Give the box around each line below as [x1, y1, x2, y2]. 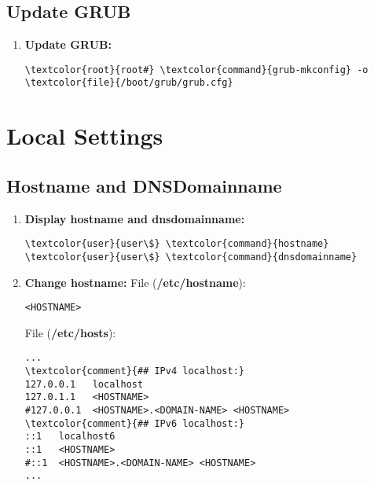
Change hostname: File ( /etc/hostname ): [24, 274, 246, 290]
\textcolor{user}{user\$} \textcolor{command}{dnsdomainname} [24, 251, 357, 263]
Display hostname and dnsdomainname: [24, 210, 245, 226]
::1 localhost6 [24, 431, 115, 443]
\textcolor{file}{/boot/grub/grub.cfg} [24, 77, 233, 89]
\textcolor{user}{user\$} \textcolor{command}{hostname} [24, 238, 329, 250]
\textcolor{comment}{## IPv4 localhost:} [24, 366, 244, 377]
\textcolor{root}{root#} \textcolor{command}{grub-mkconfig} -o [24, 64, 368, 75]
